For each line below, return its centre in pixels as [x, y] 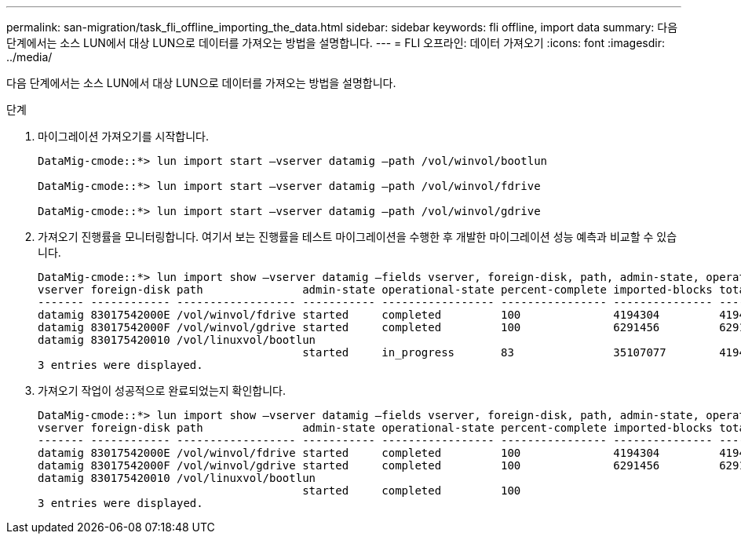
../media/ [29, 57]
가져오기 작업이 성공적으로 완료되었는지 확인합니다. [162, 390]
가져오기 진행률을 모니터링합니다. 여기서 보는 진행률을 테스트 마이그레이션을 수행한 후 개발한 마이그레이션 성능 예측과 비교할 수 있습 [358, 237]
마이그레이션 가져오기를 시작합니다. [123, 136]
